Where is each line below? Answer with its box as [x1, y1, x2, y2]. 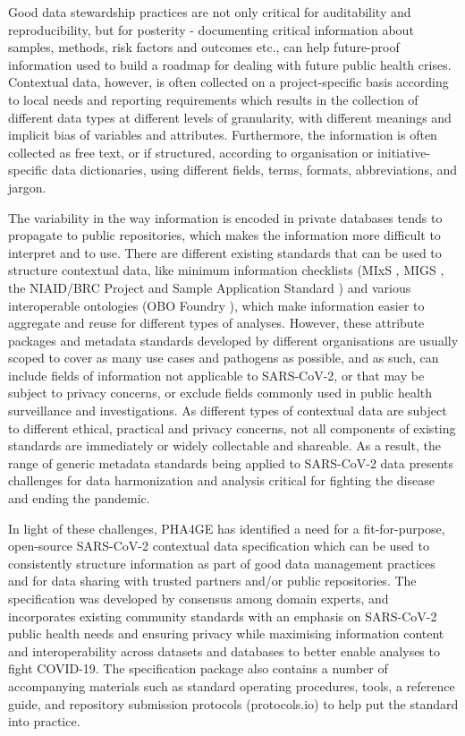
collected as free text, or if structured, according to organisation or [8, 142, 374, 161]
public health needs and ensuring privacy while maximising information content [8, 624, 444, 643]
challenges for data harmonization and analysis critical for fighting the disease [8, 471, 435, 490]
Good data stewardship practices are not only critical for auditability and [8, 3, 411, 21]
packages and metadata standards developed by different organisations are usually [8, 330, 459, 349]
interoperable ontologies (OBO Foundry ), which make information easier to [8, 295, 425, 314]
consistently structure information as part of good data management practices [8, 553, 435, 572]
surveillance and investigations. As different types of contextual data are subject [8, 401, 447, 420]
